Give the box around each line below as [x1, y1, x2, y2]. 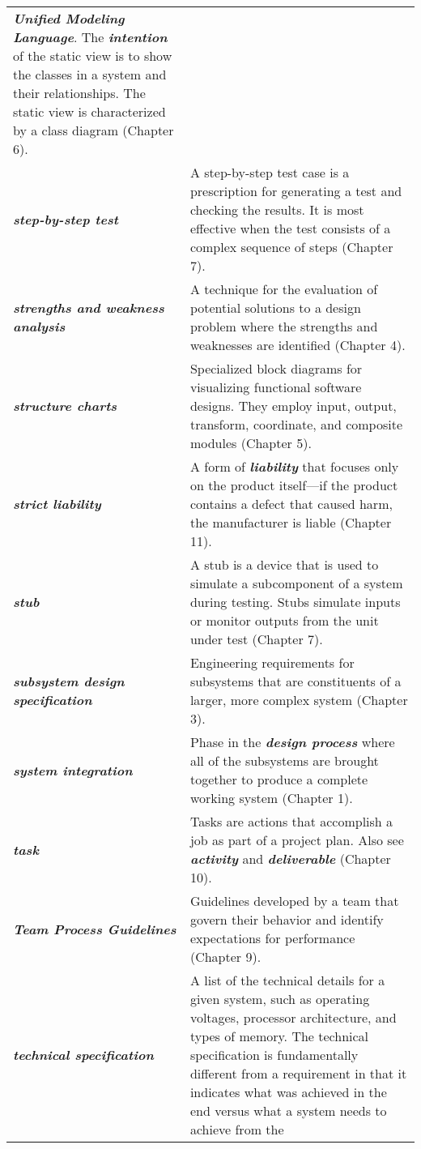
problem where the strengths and [189, 317, 378, 335]
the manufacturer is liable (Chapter [189, 513, 392, 532]
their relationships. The [13, 83, 146, 102]
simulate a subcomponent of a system [189, 574, 403, 592]
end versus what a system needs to [189, 1101, 387, 1120]
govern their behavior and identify [189, 910, 384, 929]
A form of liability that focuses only [189, 457, 399, 476]
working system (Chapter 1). [189, 788, 353, 807]
